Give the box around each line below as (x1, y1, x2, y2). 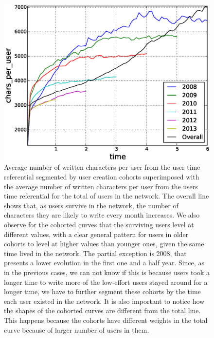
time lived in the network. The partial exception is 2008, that (4, 248, 187, 258)
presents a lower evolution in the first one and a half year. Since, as (4, 258, 204, 268)
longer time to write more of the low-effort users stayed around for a (4, 277, 208, 287)
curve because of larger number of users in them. (4, 324, 149, 335)
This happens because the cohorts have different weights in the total (4, 315, 208, 325)
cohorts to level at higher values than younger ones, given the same (4, 239, 204, 249)
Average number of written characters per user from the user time (4, 162, 200, 172)
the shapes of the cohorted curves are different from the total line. (4, 305, 201, 316)
